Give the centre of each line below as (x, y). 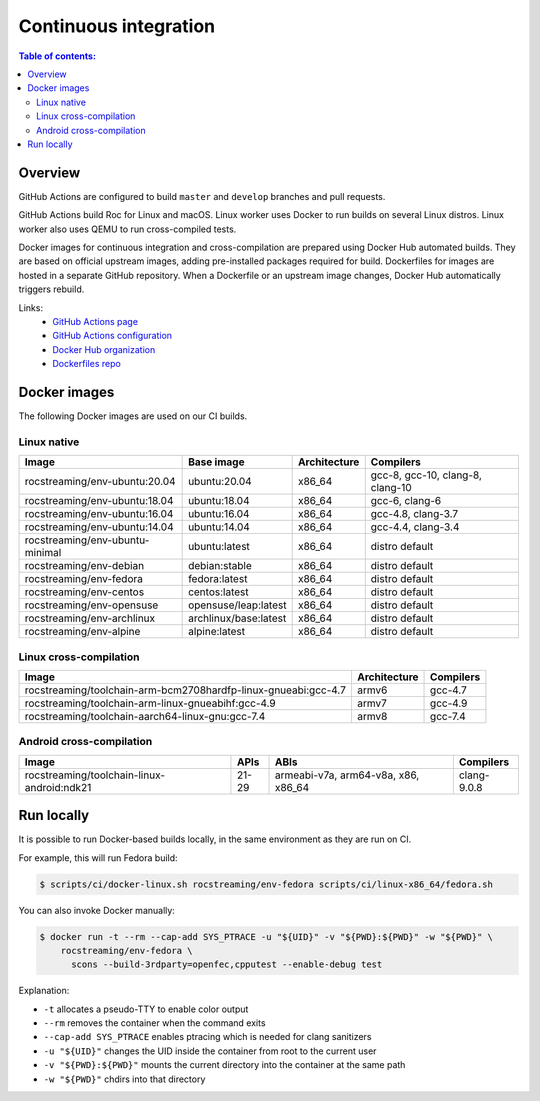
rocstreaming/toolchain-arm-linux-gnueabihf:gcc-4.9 (150, 703)
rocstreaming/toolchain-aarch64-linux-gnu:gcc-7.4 (145, 716)
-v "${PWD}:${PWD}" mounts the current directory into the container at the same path (224, 1065)
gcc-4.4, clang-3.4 (415, 527)
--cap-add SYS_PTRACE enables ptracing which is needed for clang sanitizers (207, 1037)
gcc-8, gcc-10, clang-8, (426, 475)
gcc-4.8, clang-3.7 (414, 514)
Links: (31, 307)
